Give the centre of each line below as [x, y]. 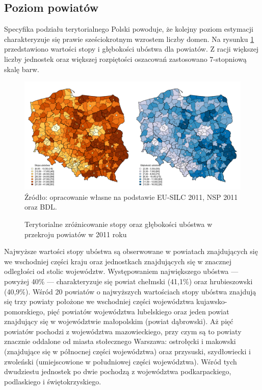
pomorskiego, [25, 311]
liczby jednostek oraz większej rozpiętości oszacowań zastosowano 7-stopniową [125, 59]
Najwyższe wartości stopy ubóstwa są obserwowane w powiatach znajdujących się [131, 251]
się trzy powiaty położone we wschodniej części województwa [99, 301]
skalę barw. [22, 69]
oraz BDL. [41, 207]
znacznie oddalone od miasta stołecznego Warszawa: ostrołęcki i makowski [120, 341]
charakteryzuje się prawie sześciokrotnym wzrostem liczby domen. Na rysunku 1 [129, 39]
